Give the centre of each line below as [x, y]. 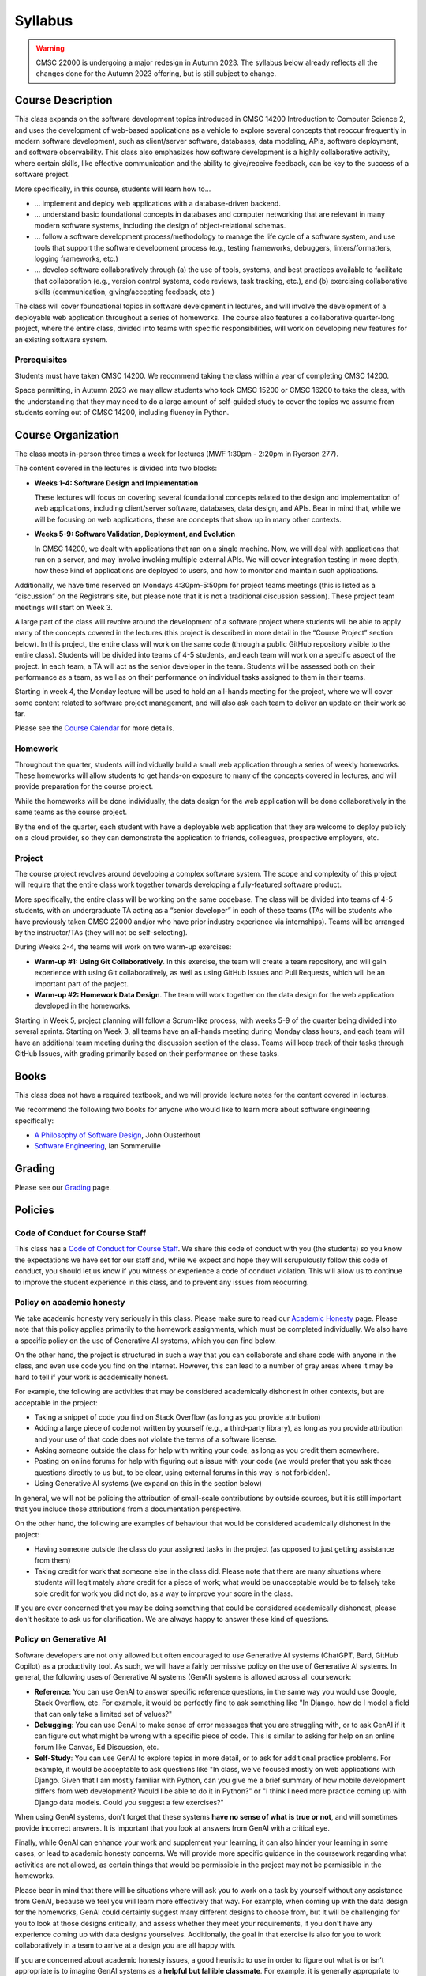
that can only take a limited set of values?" [103, 1714]
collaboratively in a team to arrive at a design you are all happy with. [125, 1945]
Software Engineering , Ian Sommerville [97, 1146]
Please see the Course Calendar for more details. [95, 728]
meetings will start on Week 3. [64, 607]
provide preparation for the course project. [84, 786]
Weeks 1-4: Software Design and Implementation [116, 483]
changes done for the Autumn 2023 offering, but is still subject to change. [156, 74]
